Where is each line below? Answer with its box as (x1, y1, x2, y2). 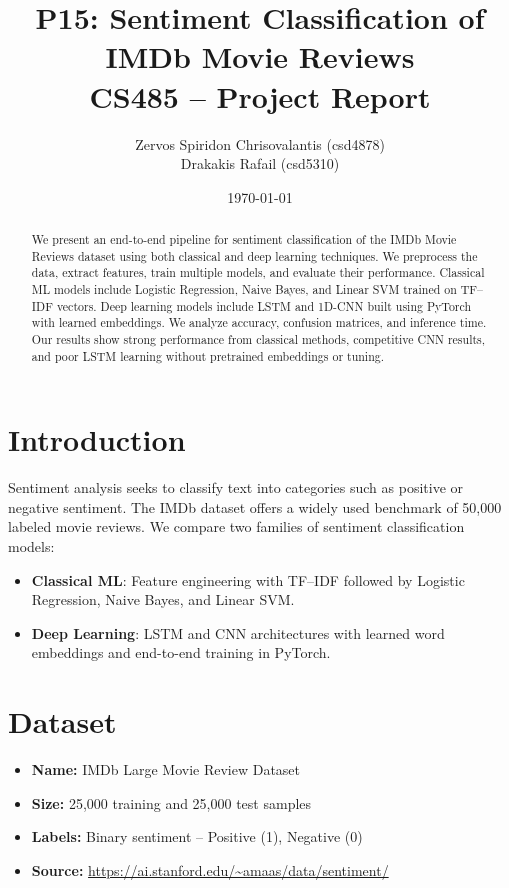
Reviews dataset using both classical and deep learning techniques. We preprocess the (31, 247, 478, 264)
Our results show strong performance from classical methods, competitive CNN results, (31, 331, 486, 348)
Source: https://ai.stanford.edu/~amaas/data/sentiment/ (31, 859, 389, 880)
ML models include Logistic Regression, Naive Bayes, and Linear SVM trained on (31, 281, 457, 298)
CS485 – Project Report (89, 75, 431, 116)
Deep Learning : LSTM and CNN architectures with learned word (31, 622, 445, 643)
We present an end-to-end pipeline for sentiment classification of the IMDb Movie (31, 231, 457, 248)
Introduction (8, 419, 186, 460)
